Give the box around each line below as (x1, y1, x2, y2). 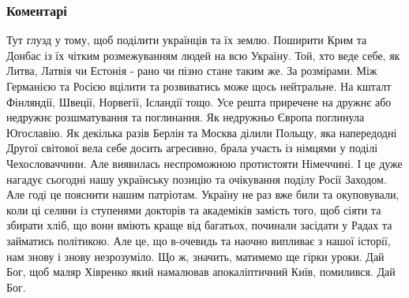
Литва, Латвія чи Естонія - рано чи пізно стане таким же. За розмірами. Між (6, 62, 377, 79)
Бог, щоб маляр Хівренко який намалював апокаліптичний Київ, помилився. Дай (6, 263, 396, 280)
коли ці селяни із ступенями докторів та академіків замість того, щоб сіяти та (6, 201, 381, 218)
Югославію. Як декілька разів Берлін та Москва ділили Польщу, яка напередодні (6, 124, 397, 140)
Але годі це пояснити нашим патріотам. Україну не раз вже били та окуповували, (6, 186, 400, 203)
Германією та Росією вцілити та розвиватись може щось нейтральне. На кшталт (6, 78, 392, 94)
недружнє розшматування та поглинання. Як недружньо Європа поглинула (6, 109, 365, 125)
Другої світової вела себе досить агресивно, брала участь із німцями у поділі (6, 140, 378, 156)
